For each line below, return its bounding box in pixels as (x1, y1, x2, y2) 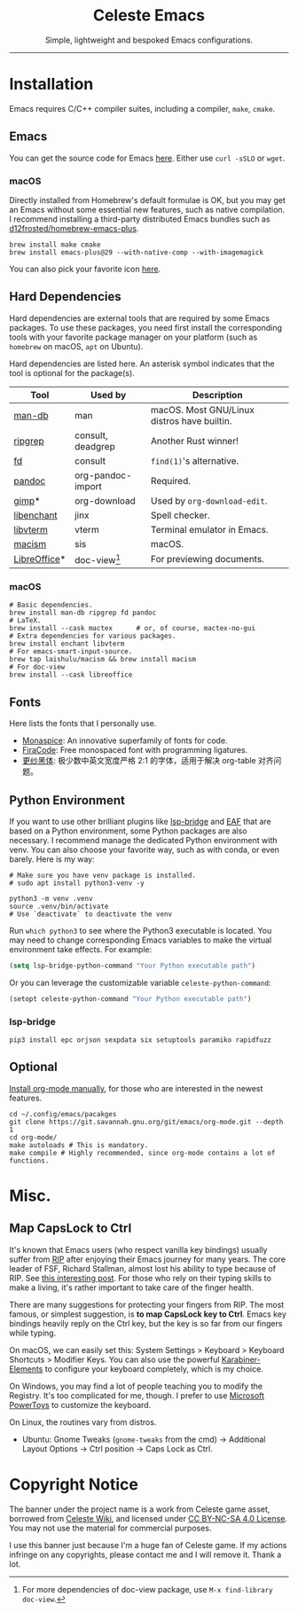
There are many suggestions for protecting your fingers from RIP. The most (9, 1299, 285, 1310)
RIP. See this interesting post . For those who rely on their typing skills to (9, 1272, 272, 1283)
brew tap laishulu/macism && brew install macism (9, 655, 197, 664)
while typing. (9, 1327, 57, 1338)
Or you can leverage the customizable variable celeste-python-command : (9, 977, 271, 988)
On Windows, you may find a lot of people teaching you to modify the (9, 1381, 263, 1391)
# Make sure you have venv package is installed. (9, 871, 197, 880)
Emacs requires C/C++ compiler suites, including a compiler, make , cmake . (9, 103, 276, 113)
